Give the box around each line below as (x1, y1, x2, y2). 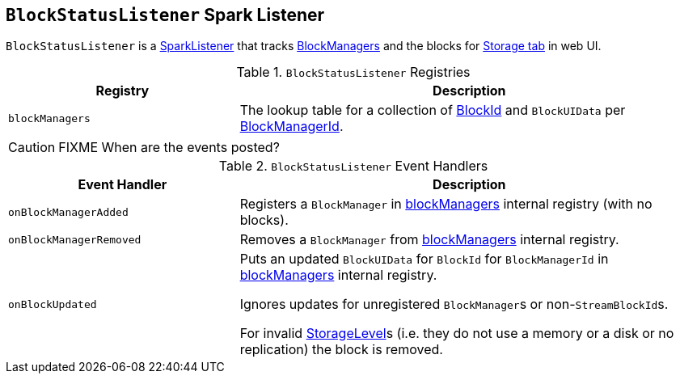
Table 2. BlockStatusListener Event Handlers (218, 158, 488, 175)
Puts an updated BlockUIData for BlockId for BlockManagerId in (239, 251, 609, 268)
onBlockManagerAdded (8, 205, 129, 218)
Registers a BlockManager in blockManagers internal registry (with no (239, 196, 653, 213)
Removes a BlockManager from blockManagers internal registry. (239, 231, 619, 248)
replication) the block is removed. (239, 341, 443, 358)
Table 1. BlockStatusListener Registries (236, 64, 471, 81)
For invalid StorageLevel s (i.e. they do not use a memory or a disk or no (239, 325, 674, 342)
